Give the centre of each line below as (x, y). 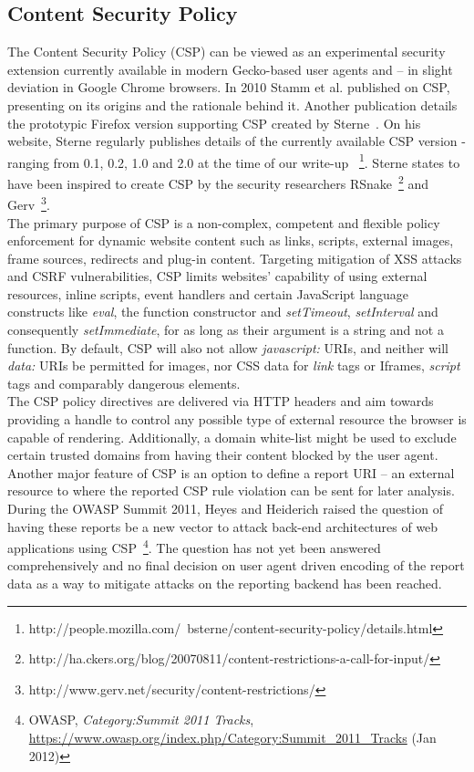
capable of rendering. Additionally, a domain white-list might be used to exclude (232, 437)
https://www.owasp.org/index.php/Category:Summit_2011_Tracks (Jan (232, 738)
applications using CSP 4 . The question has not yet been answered (194, 546)
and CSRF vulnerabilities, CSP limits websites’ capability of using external (217, 276)
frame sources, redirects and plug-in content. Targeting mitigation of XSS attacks (235, 258)
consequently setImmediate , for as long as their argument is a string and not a (226, 330)
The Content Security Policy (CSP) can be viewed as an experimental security (227, 52)
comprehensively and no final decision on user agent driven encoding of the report (236, 565)
